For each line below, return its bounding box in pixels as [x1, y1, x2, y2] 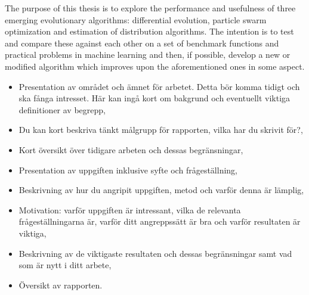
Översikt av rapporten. [18, 278, 103, 291]
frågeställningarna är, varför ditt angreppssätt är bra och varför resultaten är [18, 215, 301, 228]
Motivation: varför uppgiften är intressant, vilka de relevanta [18, 203, 241, 216]
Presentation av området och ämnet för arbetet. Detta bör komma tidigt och [18, 80, 300, 92]
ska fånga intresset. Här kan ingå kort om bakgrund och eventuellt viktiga [18, 92, 291, 104]
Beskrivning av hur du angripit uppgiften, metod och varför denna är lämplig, [18, 184, 304, 196]
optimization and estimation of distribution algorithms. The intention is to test [5, 25, 294, 38]
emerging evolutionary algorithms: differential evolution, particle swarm [5, 13, 267, 26]
